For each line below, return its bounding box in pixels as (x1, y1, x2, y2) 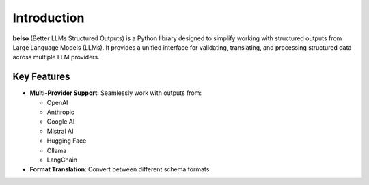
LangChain (46, 156, 78, 164)
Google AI (46, 117, 75, 126)
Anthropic (46, 108, 75, 116)
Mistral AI (46, 127, 74, 135)
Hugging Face (46, 137, 87, 145)
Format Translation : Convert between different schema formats (29, 165, 210, 173)
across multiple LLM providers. (12, 53, 100, 61)
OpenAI (46, 98, 68, 106)
